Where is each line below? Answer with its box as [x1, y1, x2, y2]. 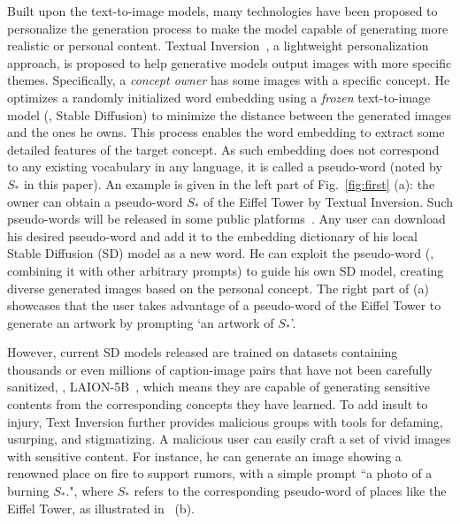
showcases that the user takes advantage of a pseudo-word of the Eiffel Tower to [7, 296, 441, 315]
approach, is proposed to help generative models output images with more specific [7, 53, 452, 72]
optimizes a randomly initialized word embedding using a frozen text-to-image [7, 87, 431, 106]
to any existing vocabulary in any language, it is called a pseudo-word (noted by [7, 157, 442, 176]
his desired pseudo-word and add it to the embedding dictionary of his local [7, 226, 418, 245]
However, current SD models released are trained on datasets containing [7, 343, 398, 361]
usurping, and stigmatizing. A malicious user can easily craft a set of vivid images [7, 429, 451, 448]
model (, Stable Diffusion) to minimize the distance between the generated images [7, 105, 452, 124]
